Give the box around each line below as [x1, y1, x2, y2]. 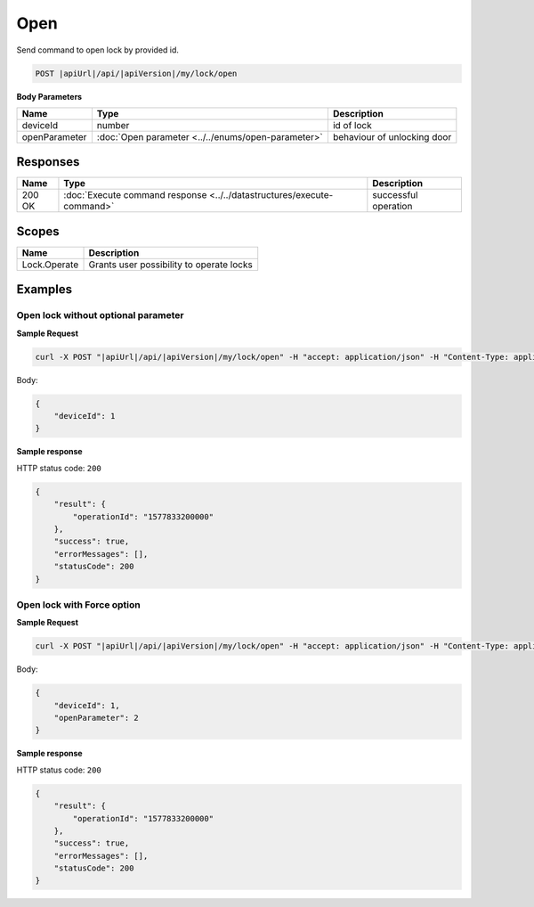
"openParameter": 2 [53, 713, 140, 723]
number [96, 118, 130, 131]
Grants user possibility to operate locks [88, 258, 253, 271]
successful [372, 189, 418, 201]
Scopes [16, 224, 60, 239]
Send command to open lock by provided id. [16, 45, 180, 55]
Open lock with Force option [16, 598, 142, 610]
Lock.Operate [21, 258, 79, 271]
